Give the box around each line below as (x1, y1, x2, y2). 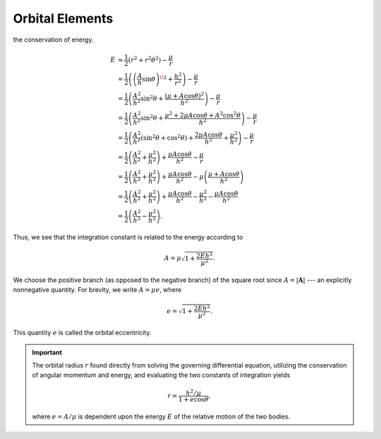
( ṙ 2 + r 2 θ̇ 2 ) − (128, 54, 168, 64)
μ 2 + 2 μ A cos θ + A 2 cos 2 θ (164, 110, 241, 119)
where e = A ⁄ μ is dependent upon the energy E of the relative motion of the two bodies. (32, 412, 291, 421)
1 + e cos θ (178, 396, 209, 404)
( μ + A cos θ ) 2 (164, 90, 205, 100)
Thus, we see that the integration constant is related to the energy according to (13, 233, 243, 242)
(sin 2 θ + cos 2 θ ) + (140, 133, 194, 141)
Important (32, 348, 63, 356)
